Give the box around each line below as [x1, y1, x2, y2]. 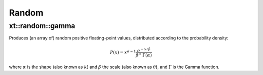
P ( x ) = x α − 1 [110, 49, 136, 55]
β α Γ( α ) [135, 52, 152, 58]
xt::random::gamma [9, 21, 75, 30]
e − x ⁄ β [137, 47, 151, 53]
